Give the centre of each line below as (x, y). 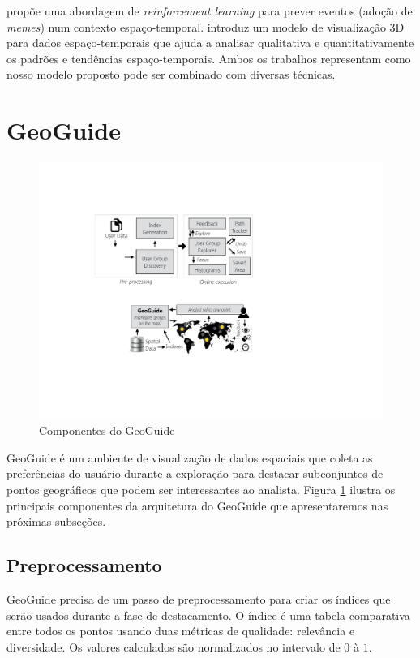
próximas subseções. (56, 521)
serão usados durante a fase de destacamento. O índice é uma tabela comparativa (208, 615)
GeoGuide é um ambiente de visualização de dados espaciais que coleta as (190, 457)
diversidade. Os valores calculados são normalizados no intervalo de (174, 646)
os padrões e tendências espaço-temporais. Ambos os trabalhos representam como (209, 58)
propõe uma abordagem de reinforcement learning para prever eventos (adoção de (210, 11)
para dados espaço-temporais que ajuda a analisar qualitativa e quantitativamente (210, 43)
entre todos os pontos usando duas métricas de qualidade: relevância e (181, 631)
